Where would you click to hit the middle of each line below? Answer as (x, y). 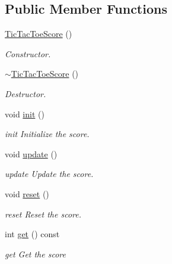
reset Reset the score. (43, 214)
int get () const (32, 234)
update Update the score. (49, 174)
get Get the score (35, 254)
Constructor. (28, 53)
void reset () (27, 193)
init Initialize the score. (47, 134)
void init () (25, 114)
